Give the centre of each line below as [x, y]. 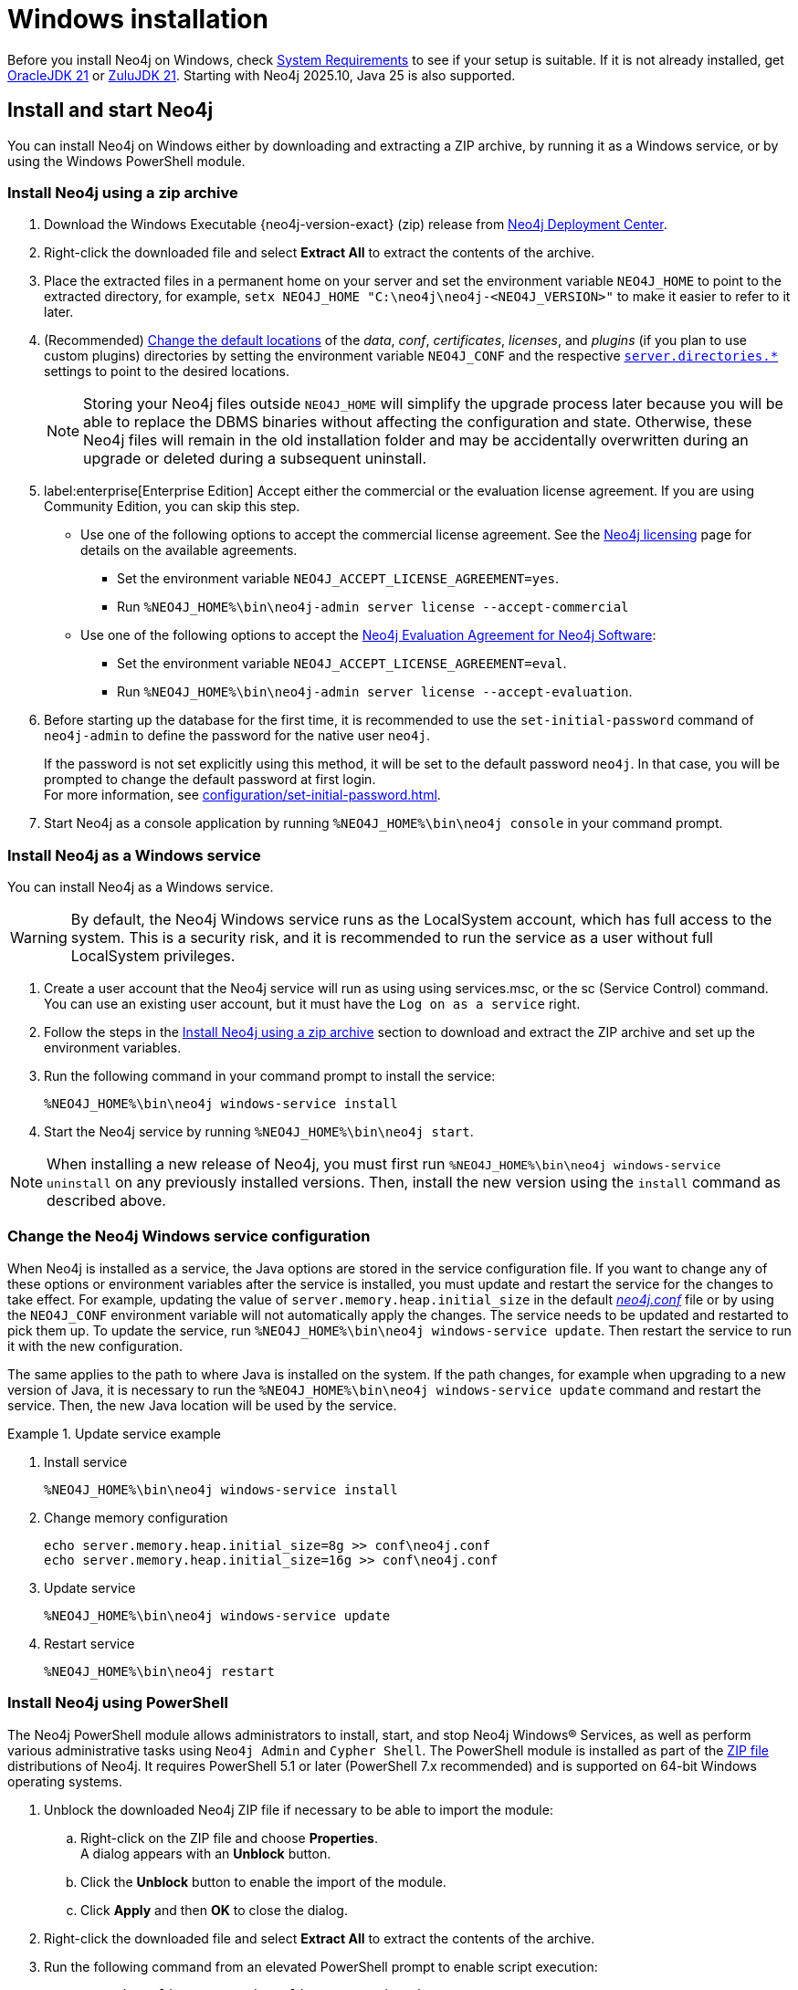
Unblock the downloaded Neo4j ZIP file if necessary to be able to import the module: [299, 1809]
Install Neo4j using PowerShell [118, 1703]
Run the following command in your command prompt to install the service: [270, 1076]
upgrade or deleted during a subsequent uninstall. [255, 459]
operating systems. [65, 1781]
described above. [106, 1201]
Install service [86, 1461]
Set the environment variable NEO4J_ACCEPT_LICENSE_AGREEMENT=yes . [338, 579]
